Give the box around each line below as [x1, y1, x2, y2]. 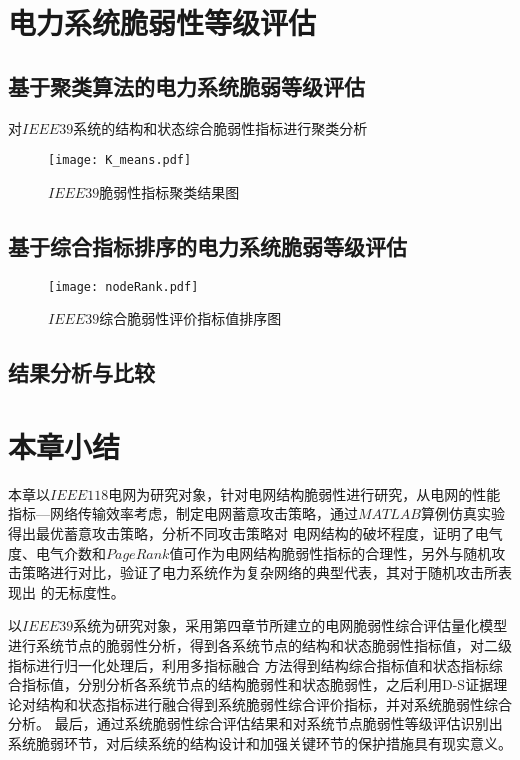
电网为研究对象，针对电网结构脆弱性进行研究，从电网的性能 [108, 483, 501, 504]
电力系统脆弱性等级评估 [8, 2, 317, 43]
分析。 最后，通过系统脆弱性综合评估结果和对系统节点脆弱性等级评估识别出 [8, 713, 503, 734]
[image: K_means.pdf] [48, 153, 192, 168]
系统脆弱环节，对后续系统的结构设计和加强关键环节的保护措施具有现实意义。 [8, 732, 512, 753]
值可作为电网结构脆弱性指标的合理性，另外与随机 [169, 542, 492, 563]
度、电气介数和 [8, 542, 106, 563]
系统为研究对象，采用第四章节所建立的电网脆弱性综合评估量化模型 [73, 615, 508, 636]
